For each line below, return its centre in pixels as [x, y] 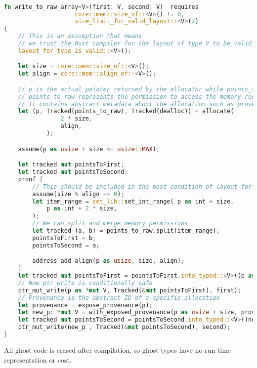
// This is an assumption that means [80, 36]
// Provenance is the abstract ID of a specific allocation [119, 298]
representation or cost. [38, 359]
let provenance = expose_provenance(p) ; [85, 305]
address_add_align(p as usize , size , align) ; [108, 261]
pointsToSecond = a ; [66, 245]
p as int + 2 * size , [82, 209]
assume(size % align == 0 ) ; [78, 194]
